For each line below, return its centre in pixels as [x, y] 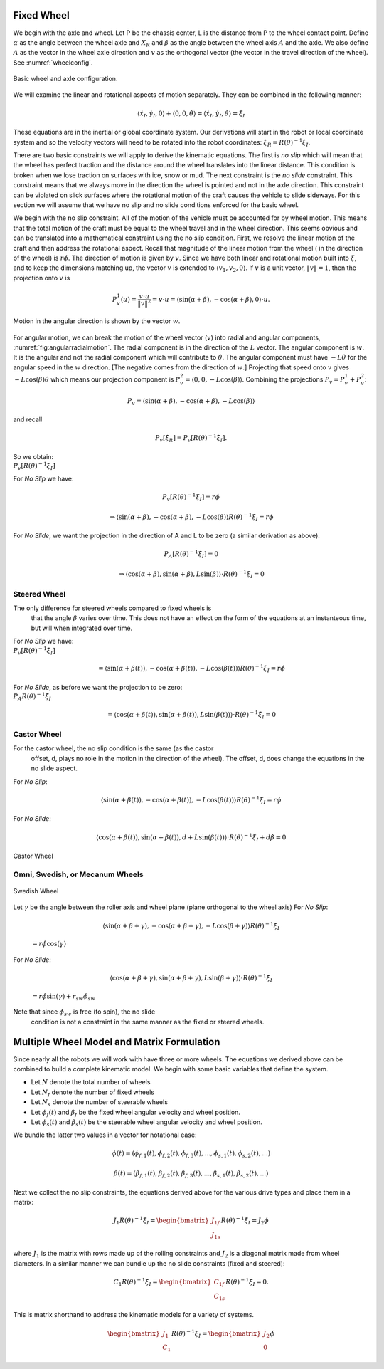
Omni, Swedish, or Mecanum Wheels [78, 874]
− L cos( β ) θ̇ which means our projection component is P [97, 379]
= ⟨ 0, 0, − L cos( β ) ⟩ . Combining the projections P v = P [265, 380]
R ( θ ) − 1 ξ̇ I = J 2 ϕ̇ [245, 1221]
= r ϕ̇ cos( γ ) [49, 944]
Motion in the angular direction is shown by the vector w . [97, 321]
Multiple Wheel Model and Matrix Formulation [117, 1042]
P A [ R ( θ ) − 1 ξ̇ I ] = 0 [191, 555]
